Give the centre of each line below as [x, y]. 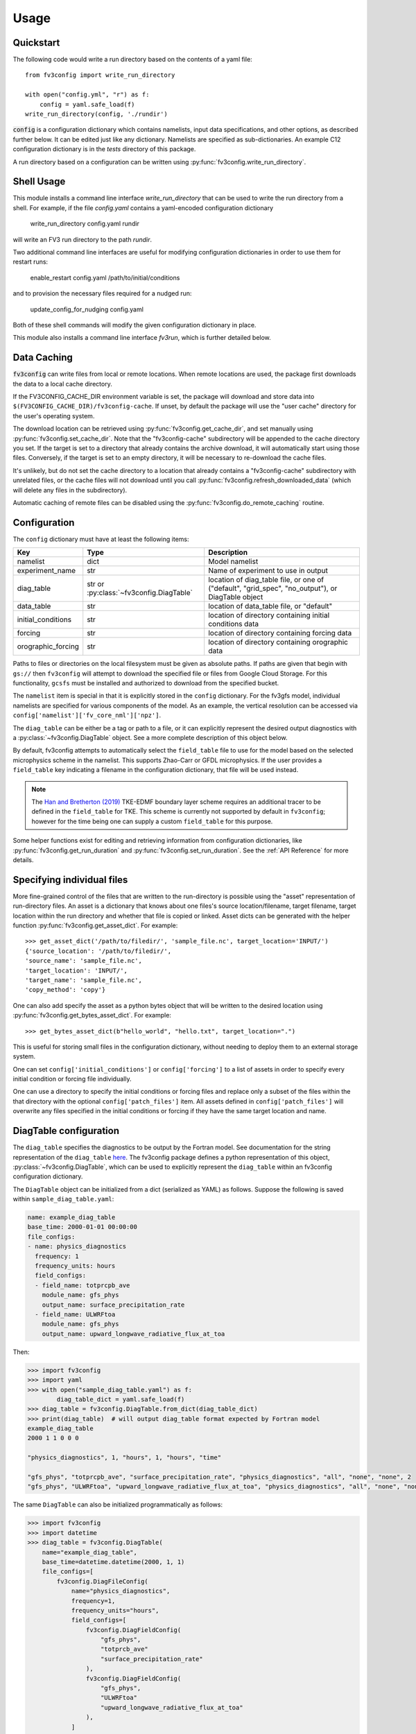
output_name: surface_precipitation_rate [113, 1305]
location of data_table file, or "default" [270, 606]
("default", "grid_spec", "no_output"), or [273, 588]
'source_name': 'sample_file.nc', [84, 961]
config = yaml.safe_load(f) [87, 104]
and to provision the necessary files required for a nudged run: [102, 293]
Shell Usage [39, 181]
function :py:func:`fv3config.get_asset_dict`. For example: [95, 925]
